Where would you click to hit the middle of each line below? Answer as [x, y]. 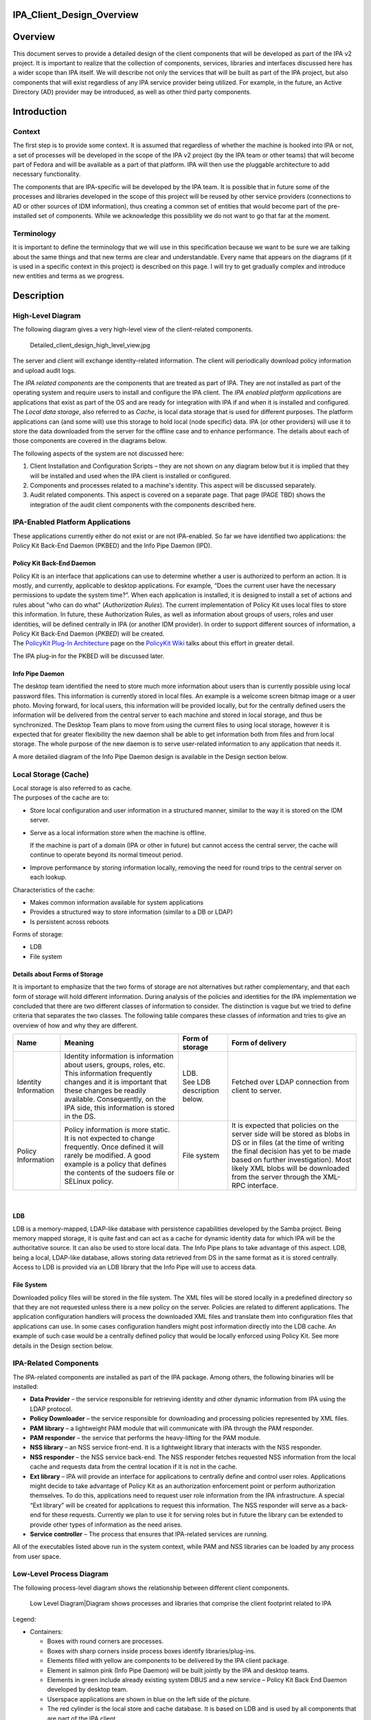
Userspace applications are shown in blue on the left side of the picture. [149, 1699]
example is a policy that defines [115, 1164]
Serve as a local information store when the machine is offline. [118, 832]
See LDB [196, 1082]
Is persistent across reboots [69, 921]
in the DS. [80, 1117]
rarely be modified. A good [108, 1156]
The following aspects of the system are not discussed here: [98, 453]
